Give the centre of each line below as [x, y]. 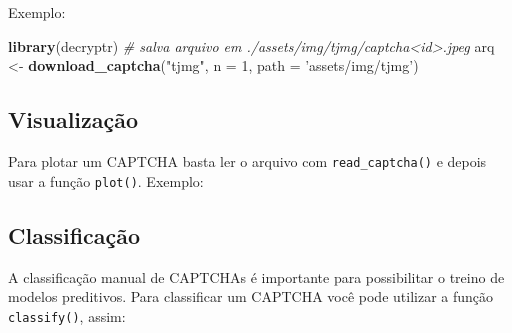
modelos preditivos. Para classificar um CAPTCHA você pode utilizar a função [251, 296]
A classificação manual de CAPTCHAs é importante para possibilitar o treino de [256, 276]
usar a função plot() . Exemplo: [106, 180]
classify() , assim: [67, 315]
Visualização [73, 119]
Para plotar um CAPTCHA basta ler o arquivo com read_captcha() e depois [247, 160]
